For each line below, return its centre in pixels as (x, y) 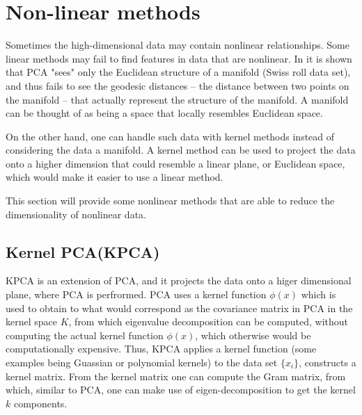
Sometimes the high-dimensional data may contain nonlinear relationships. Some (178, 45)
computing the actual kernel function (85, 335)
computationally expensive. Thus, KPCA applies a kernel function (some (161, 349)
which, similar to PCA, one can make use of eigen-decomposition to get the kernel (181, 390)
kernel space (31, 322)
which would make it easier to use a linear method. (115, 177)
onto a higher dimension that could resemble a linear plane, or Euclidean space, (175, 163)
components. (40, 403)
